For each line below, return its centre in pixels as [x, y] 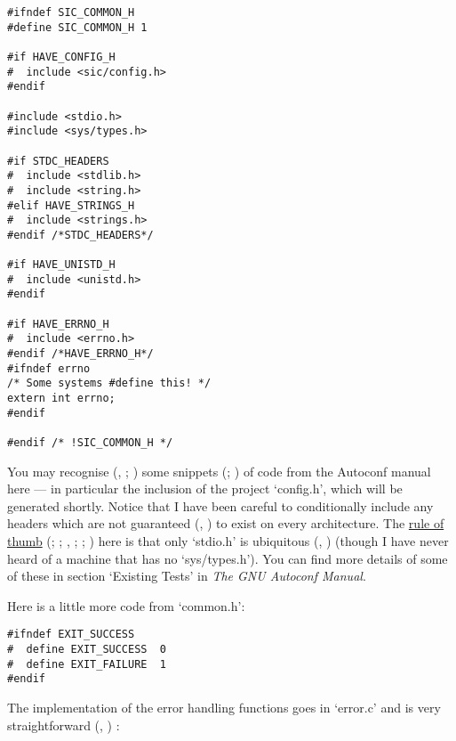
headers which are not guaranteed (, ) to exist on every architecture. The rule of [226, 523]
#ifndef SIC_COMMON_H [71, 12]
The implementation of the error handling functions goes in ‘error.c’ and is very [224, 708]
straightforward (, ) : [64, 725]
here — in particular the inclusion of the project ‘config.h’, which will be [205, 489]
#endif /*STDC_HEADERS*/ [80, 235]
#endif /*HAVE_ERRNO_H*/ [80, 354]
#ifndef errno [49, 368]
